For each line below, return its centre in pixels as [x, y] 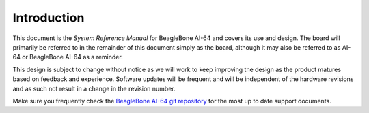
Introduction [49, 18]
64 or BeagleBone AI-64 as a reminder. [68, 57]
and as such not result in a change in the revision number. [94, 88]
